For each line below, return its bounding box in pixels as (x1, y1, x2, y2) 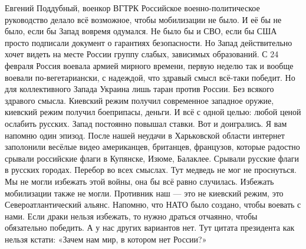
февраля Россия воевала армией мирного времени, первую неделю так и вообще (5, 59, 294, 71)
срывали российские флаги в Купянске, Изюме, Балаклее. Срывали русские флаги (5, 152, 300, 164)
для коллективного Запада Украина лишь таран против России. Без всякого (5, 83, 274, 95)
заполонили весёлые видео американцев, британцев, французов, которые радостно (5, 140, 300, 153)
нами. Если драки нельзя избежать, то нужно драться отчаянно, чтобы (5, 209, 258, 222)
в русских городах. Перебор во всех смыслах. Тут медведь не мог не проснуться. (5, 163, 297, 176)
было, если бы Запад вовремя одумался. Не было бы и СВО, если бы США (5, 25, 277, 37)
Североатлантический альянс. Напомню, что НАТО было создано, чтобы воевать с (5, 198, 301, 211)
